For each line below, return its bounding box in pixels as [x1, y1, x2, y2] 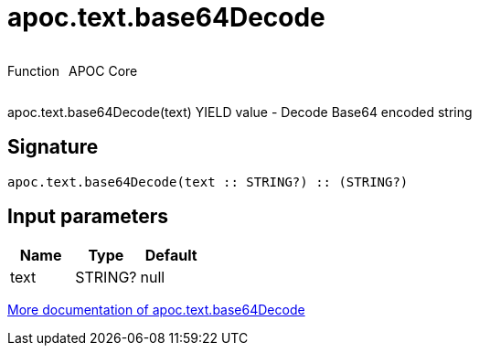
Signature [7, 135, 99, 159]
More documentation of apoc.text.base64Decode [7, 302, 305, 318]
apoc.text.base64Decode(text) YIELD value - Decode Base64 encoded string [7, 103, 473, 120]
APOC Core [68, 62, 138, 79]
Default [144, 246, 197, 265]
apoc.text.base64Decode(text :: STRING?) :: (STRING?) [7, 174, 409, 189]
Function [7, 62, 59, 79]
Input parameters [7, 205, 169, 229]
